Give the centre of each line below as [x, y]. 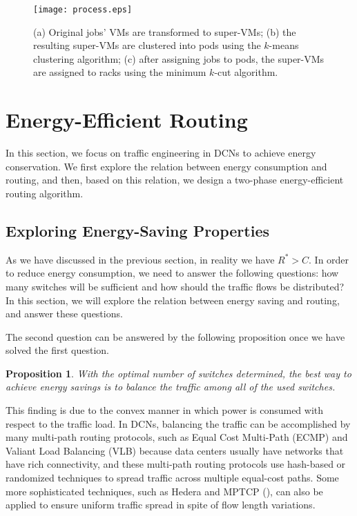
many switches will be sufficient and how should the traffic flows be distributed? [175, 286]
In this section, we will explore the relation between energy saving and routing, [173, 300]
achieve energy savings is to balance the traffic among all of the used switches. [171, 387]
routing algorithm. [45, 193]
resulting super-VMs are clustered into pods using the [147, 45]
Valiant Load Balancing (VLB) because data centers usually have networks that [175, 450]
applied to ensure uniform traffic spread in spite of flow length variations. [161, 505]
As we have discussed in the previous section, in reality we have [140, 259]
